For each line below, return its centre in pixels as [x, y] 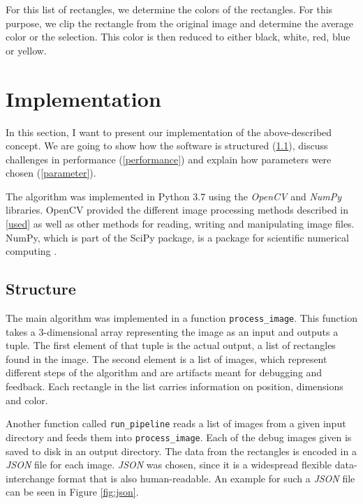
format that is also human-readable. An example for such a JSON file [206, 478]
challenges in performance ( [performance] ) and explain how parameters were [169, 159]
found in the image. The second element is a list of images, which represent [166, 358]
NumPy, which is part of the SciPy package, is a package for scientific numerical [177, 237]
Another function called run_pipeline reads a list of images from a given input [176, 423]
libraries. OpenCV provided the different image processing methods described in [177, 210]
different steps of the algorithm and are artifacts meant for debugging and [164, 372]
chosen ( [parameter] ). [51, 173]
